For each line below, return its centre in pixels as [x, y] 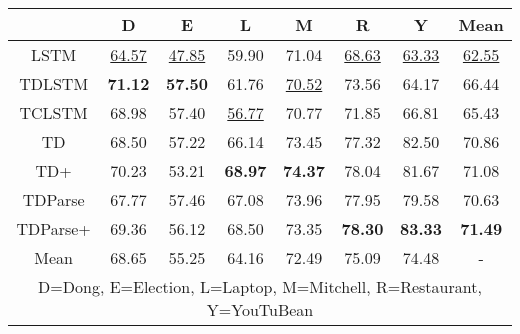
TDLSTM [54, 83]
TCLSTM [53, 112]
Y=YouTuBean [260, 309]
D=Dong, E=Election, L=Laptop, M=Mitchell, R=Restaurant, [260, 286]
